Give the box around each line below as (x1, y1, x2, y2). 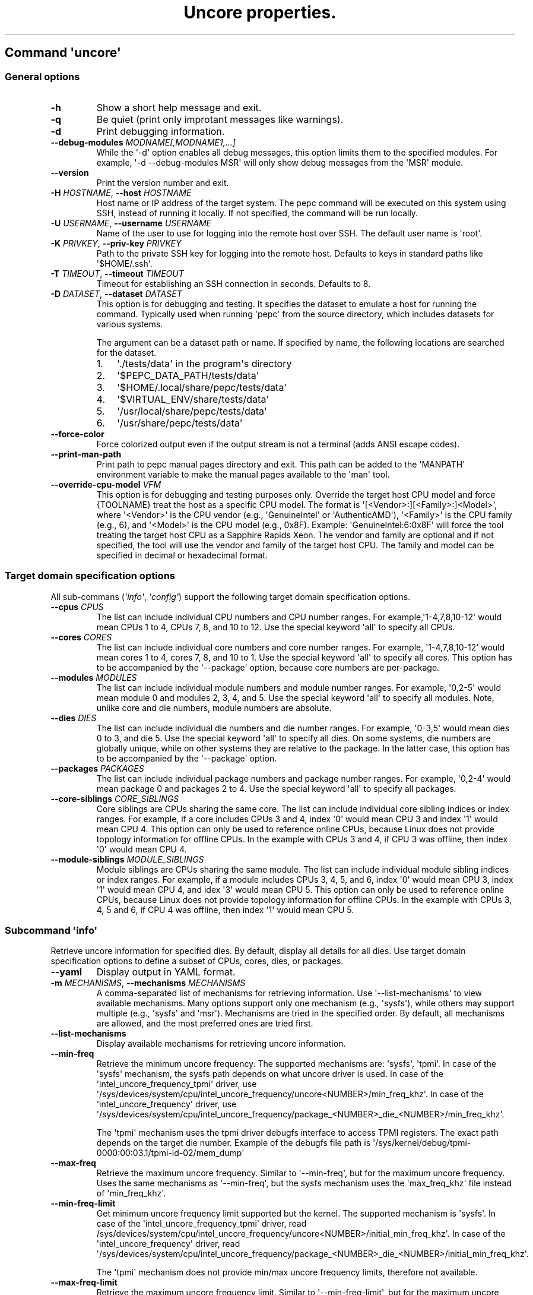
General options (5, 70, 80, 83)
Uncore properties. (183, 2, 337, 23)
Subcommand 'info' (5, 924, 98, 937)
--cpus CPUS (50, 601, 104, 612)
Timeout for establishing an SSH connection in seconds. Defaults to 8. (96, 278, 371, 289)
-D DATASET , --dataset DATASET (50, 288, 182, 299)
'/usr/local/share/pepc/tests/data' (117, 405, 267, 417)
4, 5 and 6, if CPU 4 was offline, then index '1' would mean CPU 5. (96, 904, 354, 915)
